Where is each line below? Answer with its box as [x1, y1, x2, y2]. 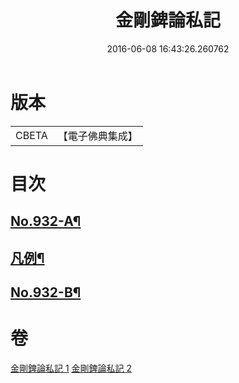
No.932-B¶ [10, 284, 82, 301]
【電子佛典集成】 [57, 129, 138, 143]
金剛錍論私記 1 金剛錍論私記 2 [10, 362, 133, 374]
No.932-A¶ [10, 213, 82, 230]
